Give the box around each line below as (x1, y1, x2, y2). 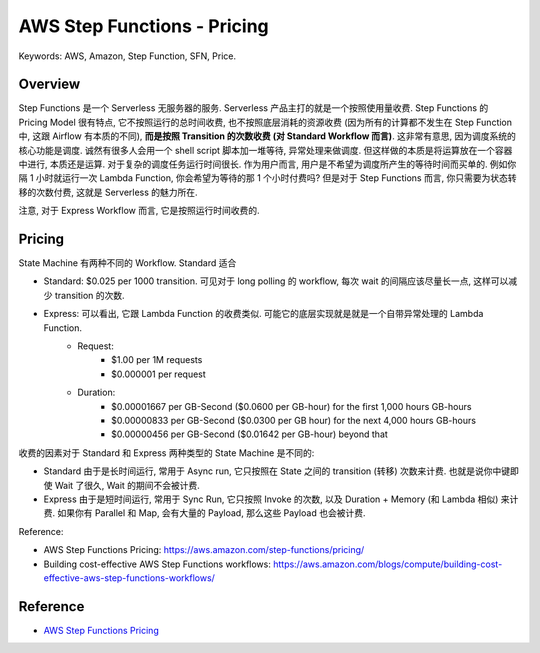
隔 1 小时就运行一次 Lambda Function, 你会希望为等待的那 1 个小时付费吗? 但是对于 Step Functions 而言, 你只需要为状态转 (18, 172, 517, 184)
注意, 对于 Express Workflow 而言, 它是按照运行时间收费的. (18, 205, 260, 217)
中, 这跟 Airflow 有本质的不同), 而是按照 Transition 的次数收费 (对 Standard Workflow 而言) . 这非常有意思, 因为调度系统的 (18, 130, 517, 142)
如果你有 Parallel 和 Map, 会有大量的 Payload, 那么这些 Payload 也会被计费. (56, 507, 366, 519)
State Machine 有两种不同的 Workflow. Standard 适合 (18, 257, 237, 269)
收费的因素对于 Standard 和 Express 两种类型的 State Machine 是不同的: (18, 446, 315, 459)
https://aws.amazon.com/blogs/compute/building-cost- (273, 558, 503, 570)
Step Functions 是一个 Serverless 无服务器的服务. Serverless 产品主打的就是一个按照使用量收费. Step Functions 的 (18, 102, 489, 114)
